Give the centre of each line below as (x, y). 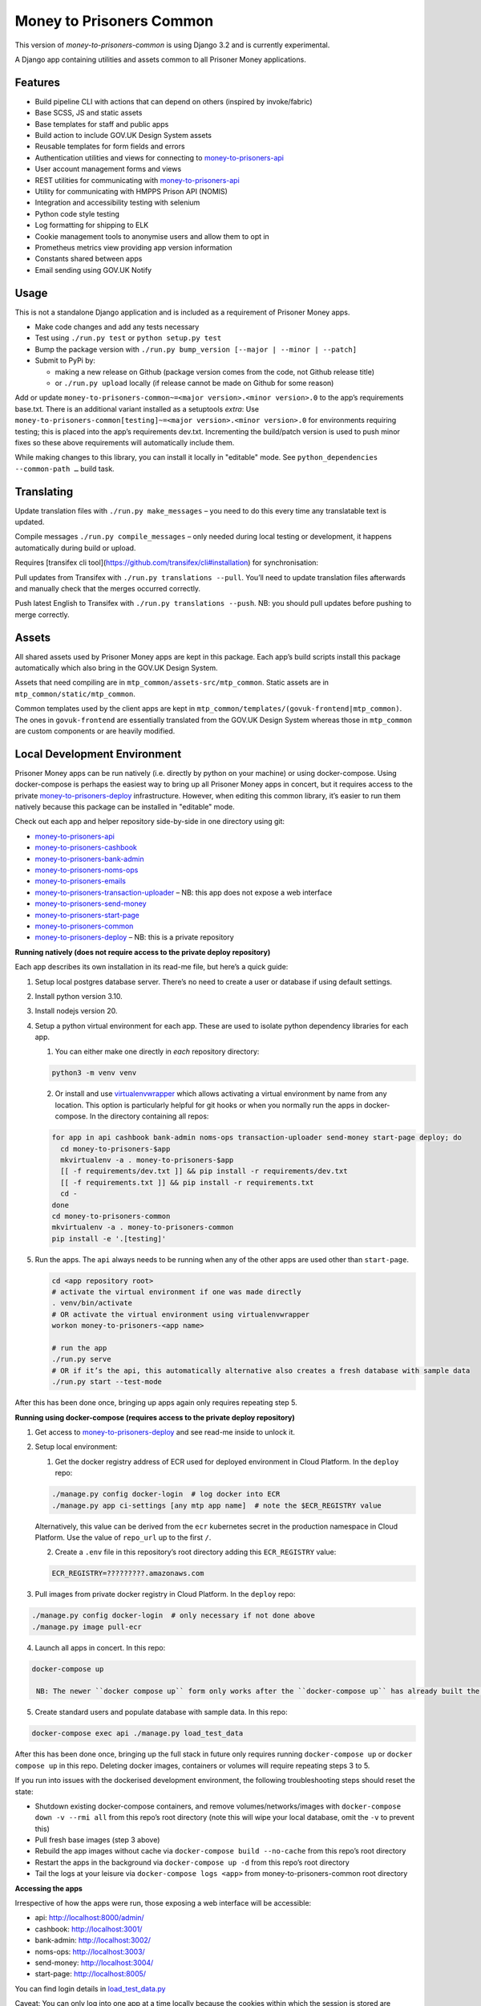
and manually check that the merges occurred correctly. (107, 588)
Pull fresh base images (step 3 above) (97, 1840)
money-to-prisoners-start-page (87, 915)
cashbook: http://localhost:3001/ (89, 1929)
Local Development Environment (98, 754)
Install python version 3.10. (79, 996)
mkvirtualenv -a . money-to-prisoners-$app (147, 1160)
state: (24, 1791)
